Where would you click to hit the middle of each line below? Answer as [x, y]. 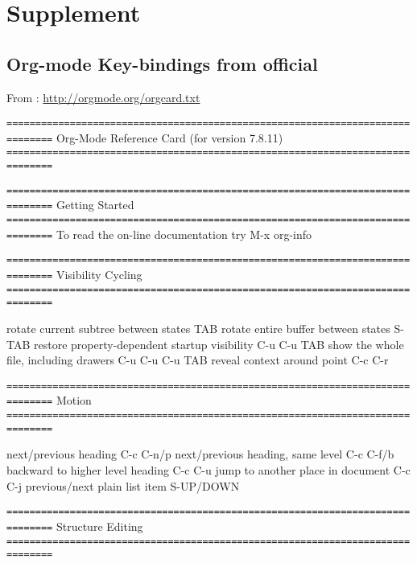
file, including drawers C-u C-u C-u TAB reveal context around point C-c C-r [198, 360]
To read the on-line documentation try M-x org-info [184, 234]
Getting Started [95, 205]
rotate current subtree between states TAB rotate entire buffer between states [198, 329]
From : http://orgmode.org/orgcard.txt [103, 97]
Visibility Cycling [99, 275]
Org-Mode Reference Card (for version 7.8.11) [169, 137]
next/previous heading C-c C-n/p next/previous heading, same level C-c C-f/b [200, 454]
